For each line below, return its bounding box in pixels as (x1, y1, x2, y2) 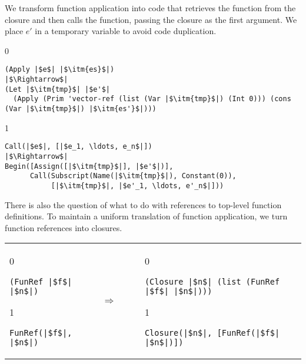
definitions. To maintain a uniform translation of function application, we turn (5, 210, 288, 222)
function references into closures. (5, 221, 122, 233)
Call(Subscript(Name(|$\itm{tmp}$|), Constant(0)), (29, 172, 237, 181)
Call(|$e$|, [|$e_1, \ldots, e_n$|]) (5, 142, 152, 151)
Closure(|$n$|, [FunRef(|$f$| (144, 328, 280, 338)
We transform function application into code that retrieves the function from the (5, 2, 296, 14)
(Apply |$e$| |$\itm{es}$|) (5, 65, 115, 74)
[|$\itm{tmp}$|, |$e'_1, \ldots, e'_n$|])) (51, 181, 224, 190)
